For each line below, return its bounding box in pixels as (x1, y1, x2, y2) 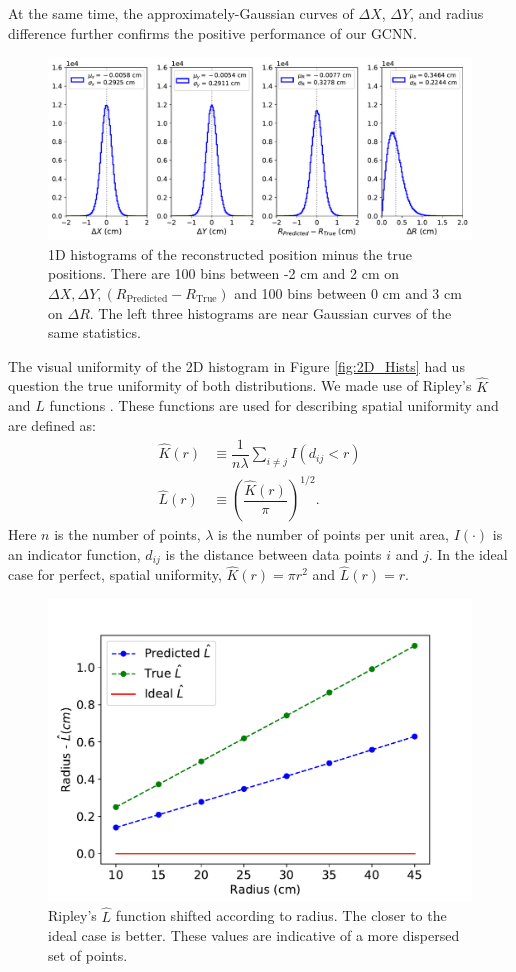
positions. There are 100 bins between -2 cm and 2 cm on (48, 263, 400, 284)
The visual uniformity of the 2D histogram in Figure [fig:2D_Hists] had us (8, 355, 465, 376)
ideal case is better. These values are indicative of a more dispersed (48, 925, 460, 946)
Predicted (126, 294, 168, 305)
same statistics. (48, 322, 141, 343)
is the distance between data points (165, 543, 382, 564)
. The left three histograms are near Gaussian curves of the (89, 302, 452, 323)
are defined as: (8, 414, 97, 435)
